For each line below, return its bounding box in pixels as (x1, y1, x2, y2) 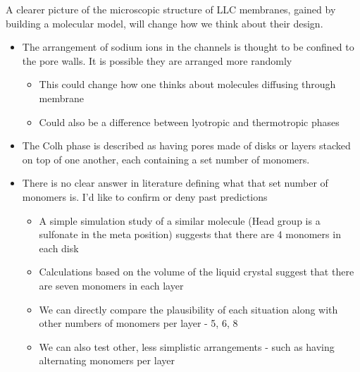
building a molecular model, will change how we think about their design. (6, 15, 323, 30)
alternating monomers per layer (39, 353, 175, 368)
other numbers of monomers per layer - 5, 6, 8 (39, 316, 238, 330)
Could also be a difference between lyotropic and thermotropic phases (39, 114, 340, 129)
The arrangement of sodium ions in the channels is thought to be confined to (22, 39, 354, 54)
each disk (39, 240, 79, 255)
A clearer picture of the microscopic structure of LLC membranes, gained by (6, 2, 336, 16)
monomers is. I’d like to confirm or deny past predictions (22, 189, 268, 204)
